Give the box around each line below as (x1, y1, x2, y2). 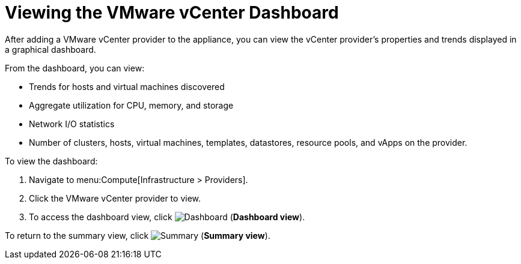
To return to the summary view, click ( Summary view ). (5, 230, 270, 241)
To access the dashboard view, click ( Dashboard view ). (29, 211, 305, 222)
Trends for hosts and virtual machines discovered (29, 81, 225, 92)
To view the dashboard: (5, 155, 98, 166)
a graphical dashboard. (5, 44, 96, 55)
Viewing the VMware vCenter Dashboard (5, 2, 339, 23)
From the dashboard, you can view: (5, 62, 145, 73)
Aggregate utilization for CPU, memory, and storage (29, 100, 234, 110)
